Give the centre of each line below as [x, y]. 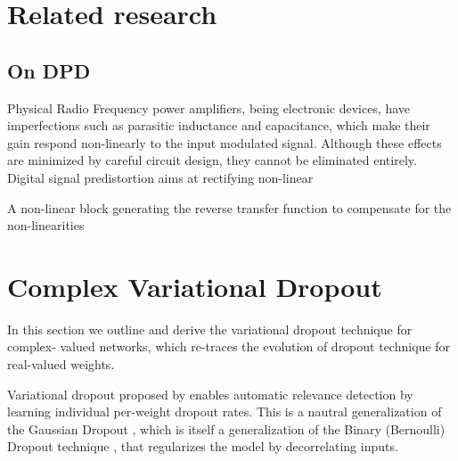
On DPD [49, 70]
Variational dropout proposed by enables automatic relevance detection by [210, 394]
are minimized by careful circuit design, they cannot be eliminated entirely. [212, 160]
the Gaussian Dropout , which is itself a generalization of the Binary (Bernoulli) [226, 428]
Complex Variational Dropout [195, 286]
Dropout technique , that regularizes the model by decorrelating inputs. [203, 446]
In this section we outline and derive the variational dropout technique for [210, 329]
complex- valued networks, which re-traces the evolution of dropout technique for [229, 346]
